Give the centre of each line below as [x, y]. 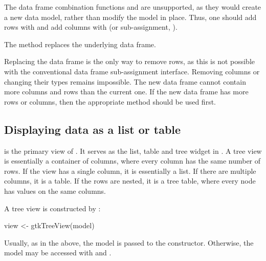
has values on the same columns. [55, 190]
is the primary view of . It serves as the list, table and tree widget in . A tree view [133, 150]
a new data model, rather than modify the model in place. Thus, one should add [130, 17]
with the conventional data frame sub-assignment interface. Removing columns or [132, 71]
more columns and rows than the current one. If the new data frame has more [126, 92]
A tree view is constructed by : [52, 208]
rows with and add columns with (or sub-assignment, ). [91, 27]
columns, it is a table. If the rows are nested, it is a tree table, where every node [130, 181]
